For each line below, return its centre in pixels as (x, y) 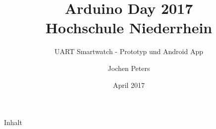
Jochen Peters (129, 68)
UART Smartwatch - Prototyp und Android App (129, 51)
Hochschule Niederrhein (129, 28)
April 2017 (129, 85)
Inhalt (13, 122)
